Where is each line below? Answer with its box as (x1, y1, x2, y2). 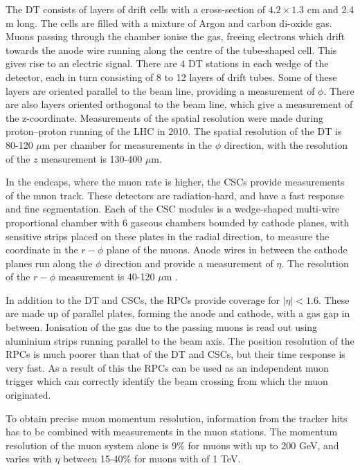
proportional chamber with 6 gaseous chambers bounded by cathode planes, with (6, 215, 350, 229)
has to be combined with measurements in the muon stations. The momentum (6, 424, 338, 439)
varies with (6, 451, 52, 466)
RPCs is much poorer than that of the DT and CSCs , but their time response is (6, 347, 345, 361)
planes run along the (6, 255, 93, 270)
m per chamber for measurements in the (42, 137, 213, 152)
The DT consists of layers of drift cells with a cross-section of (6, 2, 265, 16)
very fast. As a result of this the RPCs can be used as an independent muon (6, 360, 329, 374)
